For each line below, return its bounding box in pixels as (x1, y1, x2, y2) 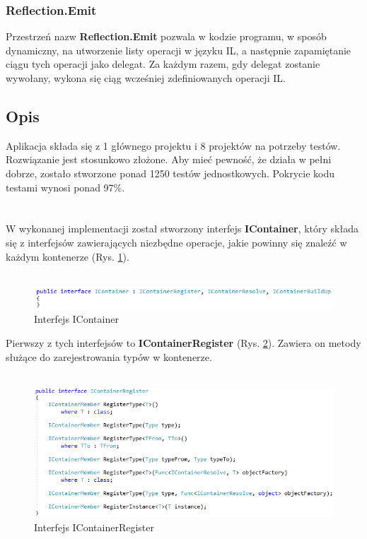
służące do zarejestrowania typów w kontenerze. (6, 349, 212, 364)
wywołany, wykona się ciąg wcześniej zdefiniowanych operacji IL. (6, 71, 286, 85)
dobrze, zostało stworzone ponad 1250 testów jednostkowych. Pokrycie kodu (6, 165, 334, 180)
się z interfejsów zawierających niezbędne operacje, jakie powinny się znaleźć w (6, 235, 347, 249)
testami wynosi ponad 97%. (6, 179, 125, 194)
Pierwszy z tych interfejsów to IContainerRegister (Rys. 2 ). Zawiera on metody (6, 336, 361, 350)
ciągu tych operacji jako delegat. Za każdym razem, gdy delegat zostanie (6, 57, 320, 71)
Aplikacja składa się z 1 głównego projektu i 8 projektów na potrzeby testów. (6, 138, 341, 153)
